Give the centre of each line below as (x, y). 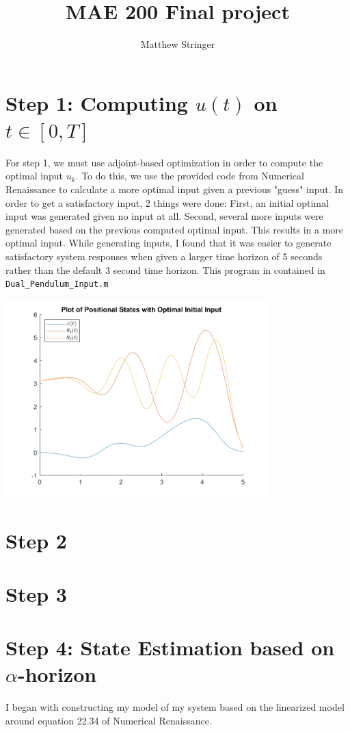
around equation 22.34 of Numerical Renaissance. (109, 720)
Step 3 (36, 593)
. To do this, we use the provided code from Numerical (190, 176)
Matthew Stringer (178, 44)
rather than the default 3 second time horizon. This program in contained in (165, 269)
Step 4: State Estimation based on (170, 647)
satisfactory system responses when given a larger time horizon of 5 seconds (164, 256)
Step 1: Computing (97, 102)
